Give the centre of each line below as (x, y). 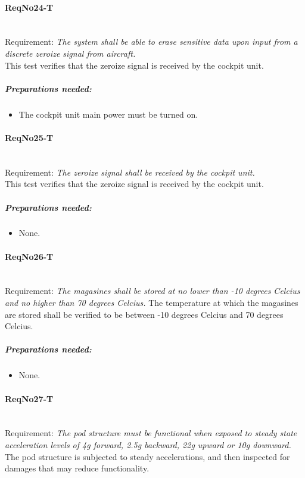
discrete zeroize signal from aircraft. (70, 53)
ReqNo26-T (29, 256)
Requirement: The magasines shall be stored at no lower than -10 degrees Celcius (152, 291)
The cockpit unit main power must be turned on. (108, 114)
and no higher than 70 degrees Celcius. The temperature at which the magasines (152, 303)
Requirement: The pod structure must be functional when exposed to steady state (151, 433)
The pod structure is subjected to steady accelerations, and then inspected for (147, 456)
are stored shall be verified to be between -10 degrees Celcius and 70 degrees (144, 314)
